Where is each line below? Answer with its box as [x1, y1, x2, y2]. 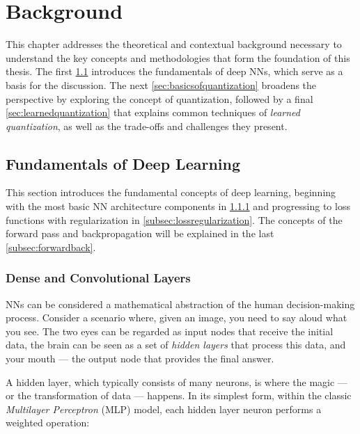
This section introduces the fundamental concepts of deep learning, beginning [6, 185, 336, 200]
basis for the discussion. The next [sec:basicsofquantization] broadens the [6, 77, 317, 92]
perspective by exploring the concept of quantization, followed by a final [6, 91, 313, 106]
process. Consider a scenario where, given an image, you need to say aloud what [6, 310, 347, 325]
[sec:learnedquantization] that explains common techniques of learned [6, 105, 300, 120]
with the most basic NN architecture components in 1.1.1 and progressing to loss [6, 199, 350, 214]
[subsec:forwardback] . [6, 239, 96, 254]
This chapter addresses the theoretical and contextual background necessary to [6, 37, 342, 51]
